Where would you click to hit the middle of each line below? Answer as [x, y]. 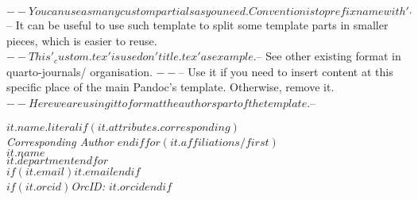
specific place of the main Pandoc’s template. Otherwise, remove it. [170, 87]
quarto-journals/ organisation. [79, 71]
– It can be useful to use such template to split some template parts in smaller [197, 25]
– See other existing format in [329, 56]
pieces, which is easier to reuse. [82, 40]
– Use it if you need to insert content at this [286, 71]
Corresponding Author [60, 141]
